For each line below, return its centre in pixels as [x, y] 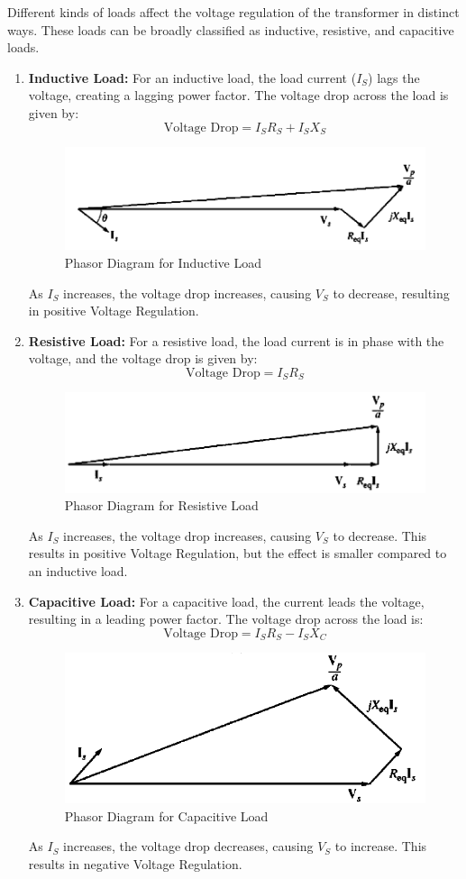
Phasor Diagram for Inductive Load [163, 263]
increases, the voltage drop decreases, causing [188, 846]
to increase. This [381, 846]
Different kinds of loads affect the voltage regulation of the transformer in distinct [233, 12]
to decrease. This [380, 535]
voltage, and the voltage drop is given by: [143, 358]
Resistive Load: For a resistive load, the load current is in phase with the [236, 340]
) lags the [394, 77]
